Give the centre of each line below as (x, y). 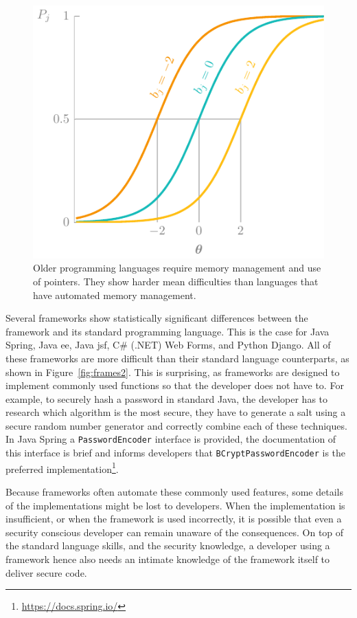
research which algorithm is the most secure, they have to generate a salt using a (176, 412)
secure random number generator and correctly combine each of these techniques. (176, 425)
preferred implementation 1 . (62, 467)
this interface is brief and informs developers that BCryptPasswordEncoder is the (176, 453)
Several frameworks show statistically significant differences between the (157, 318)
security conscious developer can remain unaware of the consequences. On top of (175, 532)
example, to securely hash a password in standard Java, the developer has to (167, 398)
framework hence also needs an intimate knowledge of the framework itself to (168, 559)
